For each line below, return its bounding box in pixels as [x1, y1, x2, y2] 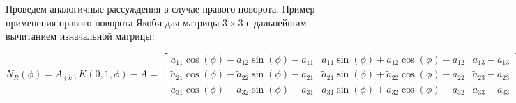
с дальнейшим [246, 15, 307, 29]
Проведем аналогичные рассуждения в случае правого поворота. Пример [6, 1, 315, 15]
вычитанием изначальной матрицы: [6, 29, 155, 43]
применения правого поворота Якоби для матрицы [6, 15, 220, 29]
